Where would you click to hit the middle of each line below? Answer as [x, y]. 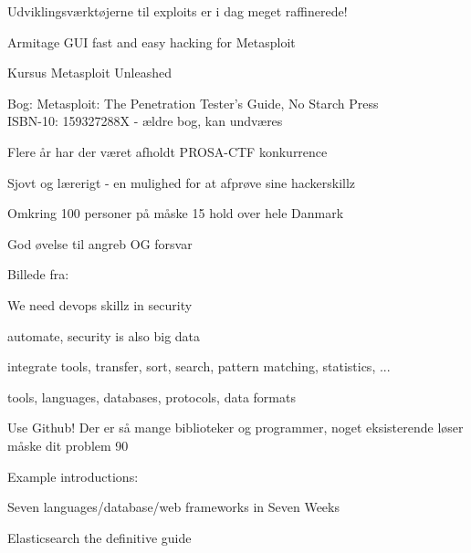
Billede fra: [38, 274]
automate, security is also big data [104, 335]
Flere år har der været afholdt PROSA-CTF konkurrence [167, 151]
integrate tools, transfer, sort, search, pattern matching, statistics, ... [199, 366]
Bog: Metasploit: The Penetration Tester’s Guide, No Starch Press [193, 103]
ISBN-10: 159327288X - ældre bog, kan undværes [145, 121]
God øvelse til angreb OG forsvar [100, 243]
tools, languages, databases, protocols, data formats [152, 396]
